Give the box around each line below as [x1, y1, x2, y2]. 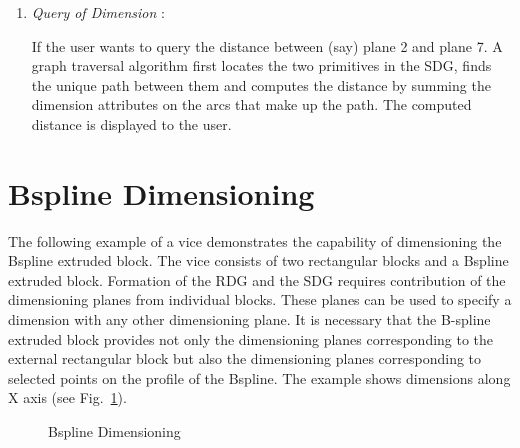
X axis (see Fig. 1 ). [8, 387, 127, 408]
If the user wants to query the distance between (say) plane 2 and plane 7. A [31, 35, 503, 56]
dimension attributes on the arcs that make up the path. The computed [31, 94, 472, 115]
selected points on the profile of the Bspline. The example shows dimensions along [8, 367, 511, 388]
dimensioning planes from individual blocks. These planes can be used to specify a [8, 289, 512, 310]
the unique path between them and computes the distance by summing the [31, 74, 491, 95]
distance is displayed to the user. [31, 113, 232, 134]
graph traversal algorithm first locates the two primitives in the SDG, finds [31, 55, 492, 76]
